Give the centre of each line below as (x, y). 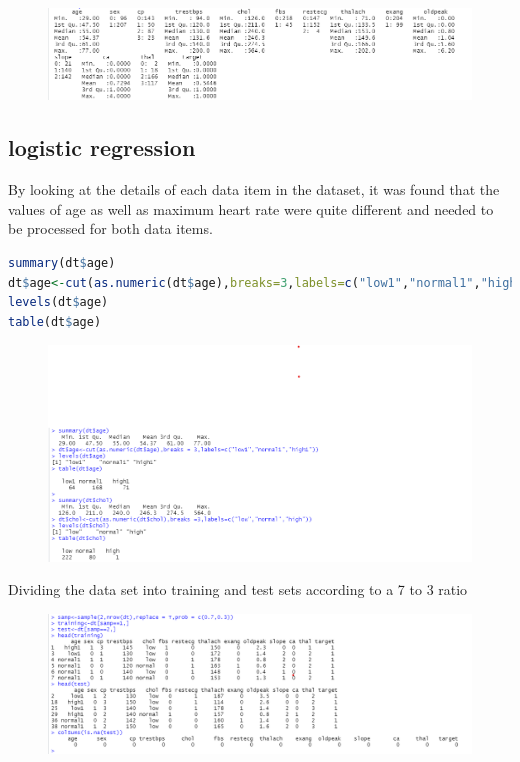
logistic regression (102, 147)
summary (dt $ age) (62, 263)
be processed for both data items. (110, 228)
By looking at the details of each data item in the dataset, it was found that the (254, 189)
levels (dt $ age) (58, 302)
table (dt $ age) (55, 321)
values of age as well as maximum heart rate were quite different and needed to (251, 208)
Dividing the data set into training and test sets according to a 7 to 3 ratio (238, 589)
